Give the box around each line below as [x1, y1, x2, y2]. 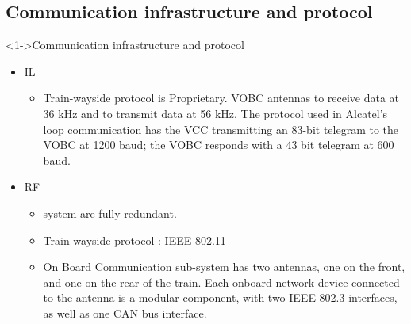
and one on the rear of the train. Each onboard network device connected [43, 273, 400, 290]
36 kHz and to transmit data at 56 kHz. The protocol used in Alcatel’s [43, 105, 388, 121]
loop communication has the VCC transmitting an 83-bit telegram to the [43, 120, 399, 137]
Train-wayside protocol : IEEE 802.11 [43, 231, 226, 248]
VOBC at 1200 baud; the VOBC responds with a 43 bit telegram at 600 [43, 136, 394, 153]
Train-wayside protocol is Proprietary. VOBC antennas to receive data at [43, 90, 400, 106]
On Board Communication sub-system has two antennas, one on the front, [43, 258, 405, 275]
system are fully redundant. [43, 204, 177, 221]
